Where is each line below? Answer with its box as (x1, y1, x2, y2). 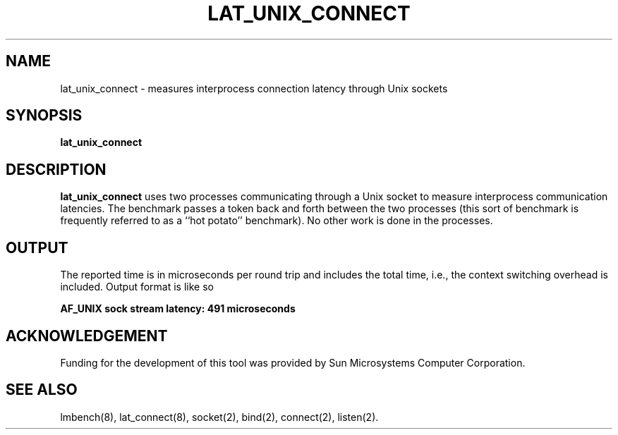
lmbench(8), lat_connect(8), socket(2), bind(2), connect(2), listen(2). (60, 410, 379, 423)
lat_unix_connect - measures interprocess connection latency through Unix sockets (60, 82, 448, 94)
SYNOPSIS (6, 106, 83, 125)
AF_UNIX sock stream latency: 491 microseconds (60, 302, 296, 315)
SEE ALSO (6, 381, 78, 399)
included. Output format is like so (60, 281, 214, 293)
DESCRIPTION (6, 160, 107, 178)
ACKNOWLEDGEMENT (6, 326, 168, 345)
